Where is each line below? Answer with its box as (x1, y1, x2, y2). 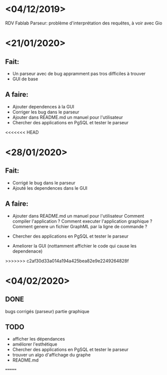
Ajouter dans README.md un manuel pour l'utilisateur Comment (12, 213, 145, 219)
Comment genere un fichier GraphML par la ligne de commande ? (12, 223, 148, 229)
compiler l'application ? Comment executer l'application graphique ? (12, 218, 153, 224)
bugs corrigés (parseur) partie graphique (5, 308, 90, 314)
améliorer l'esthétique (12, 341, 57, 348)
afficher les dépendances (12, 336, 65, 342)
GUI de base (12, 76, 38, 82)
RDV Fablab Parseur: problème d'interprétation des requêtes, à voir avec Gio (5, 20, 163, 26)
